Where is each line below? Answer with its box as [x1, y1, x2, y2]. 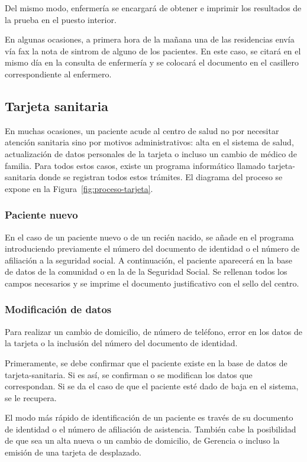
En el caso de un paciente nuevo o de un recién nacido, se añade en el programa [5, 230, 294, 243]
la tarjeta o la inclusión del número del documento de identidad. [5, 337, 238, 349]
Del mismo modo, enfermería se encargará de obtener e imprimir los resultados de [5, 2, 302, 14]
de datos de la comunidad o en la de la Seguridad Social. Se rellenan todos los [5, 265, 287, 278]
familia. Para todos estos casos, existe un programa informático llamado [5, 159, 266, 171]
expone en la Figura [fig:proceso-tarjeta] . [5, 182, 153, 194]
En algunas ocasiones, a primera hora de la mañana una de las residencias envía [5, 33, 295, 45]
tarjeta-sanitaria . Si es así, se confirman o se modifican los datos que [5, 368, 253, 380]
